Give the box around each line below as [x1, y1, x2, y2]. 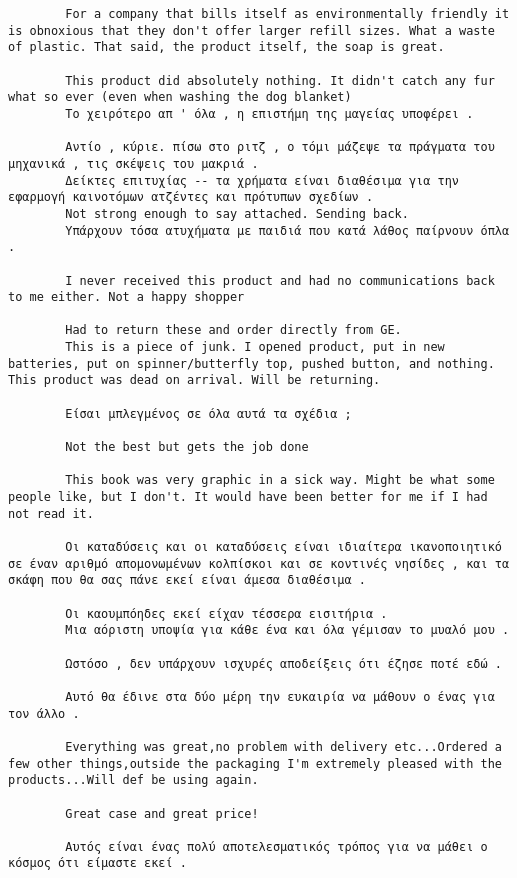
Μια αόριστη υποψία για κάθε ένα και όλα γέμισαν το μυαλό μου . [65, 623, 510, 638]
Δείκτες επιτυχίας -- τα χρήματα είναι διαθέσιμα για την [65, 173, 460, 188]
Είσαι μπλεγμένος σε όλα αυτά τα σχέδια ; [65, 406, 352, 421]
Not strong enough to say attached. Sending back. [65, 206, 409, 221]
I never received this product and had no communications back [65, 273, 495, 288]
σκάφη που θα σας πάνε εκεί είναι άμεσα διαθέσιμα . [8, 573, 366, 588]
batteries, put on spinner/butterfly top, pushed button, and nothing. [8, 356, 495, 371]
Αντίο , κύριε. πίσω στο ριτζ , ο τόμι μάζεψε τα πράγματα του [65, 140, 495, 155]
